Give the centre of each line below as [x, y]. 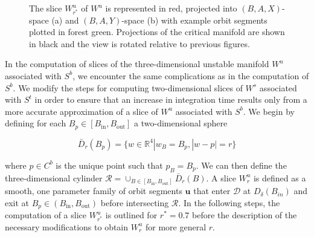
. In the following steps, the [229, 202]
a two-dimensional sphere [181, 123]
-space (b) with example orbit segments [194, 20]
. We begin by [269, 111]
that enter [212, 191]
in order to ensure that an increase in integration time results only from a [171, 99]
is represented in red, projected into [171, 8]
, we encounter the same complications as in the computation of [191, 75]
